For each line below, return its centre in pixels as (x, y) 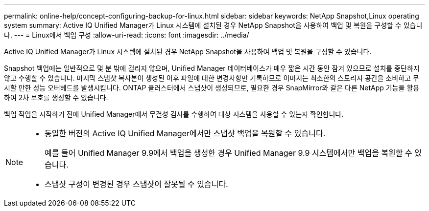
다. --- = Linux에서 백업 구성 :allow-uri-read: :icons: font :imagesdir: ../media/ (127, 35)
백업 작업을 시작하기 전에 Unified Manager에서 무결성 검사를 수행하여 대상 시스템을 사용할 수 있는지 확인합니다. (174, 114)
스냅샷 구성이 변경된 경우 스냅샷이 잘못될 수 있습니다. (136, 184)
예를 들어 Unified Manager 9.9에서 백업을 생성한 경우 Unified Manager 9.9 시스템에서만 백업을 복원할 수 (228, 153)
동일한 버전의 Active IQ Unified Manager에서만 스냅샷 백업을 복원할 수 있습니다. (185, 133)
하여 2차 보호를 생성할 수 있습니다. (56, 97)
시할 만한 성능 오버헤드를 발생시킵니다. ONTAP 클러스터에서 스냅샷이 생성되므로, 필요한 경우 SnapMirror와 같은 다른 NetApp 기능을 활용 (212, 88)
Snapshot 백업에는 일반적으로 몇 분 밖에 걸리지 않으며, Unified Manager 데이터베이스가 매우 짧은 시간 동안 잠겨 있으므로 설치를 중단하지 (212, 68)
